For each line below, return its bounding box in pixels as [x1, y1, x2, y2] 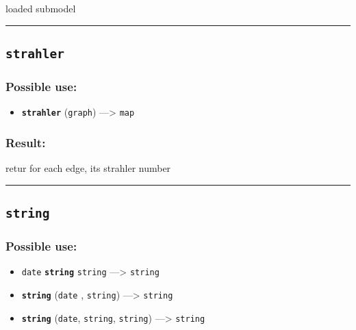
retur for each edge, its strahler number [5, 161, 171, 175]
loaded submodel [5, 1, 76, 15]
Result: [5, 134, 46, 151]
